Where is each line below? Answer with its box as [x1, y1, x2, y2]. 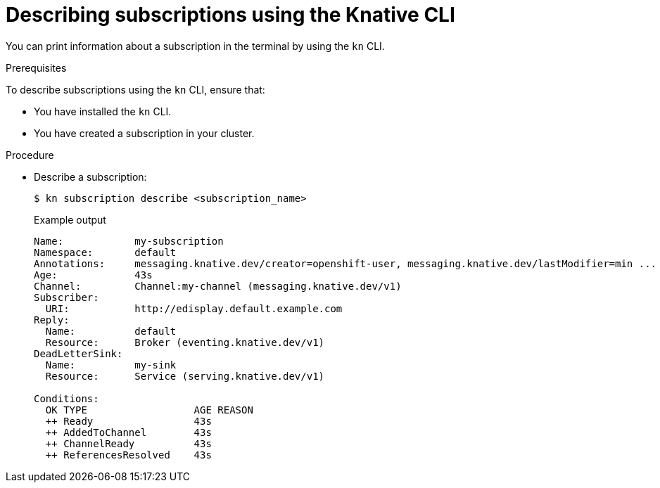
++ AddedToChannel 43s [45, 426, 212, 438]
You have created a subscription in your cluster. [34, 127, 255, 139]
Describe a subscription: [34, 170, 147, 183]
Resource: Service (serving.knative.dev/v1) [45, 370, 325, 382]
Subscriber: [34, 291, 99, 303]
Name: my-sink [45, 359, 177, 371]
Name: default [45, 325, 177, 337]
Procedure [6, 148, 54, 161]
